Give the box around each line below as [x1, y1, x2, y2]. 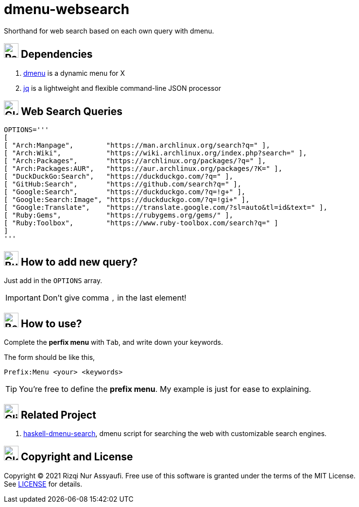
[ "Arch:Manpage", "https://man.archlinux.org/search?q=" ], [4, 141, 270, 150]
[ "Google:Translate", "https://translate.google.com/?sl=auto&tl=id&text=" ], [4, 203, 327, 212]
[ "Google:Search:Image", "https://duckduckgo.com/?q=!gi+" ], [4, 196, 250, 204]
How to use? [20, 317, 82, 330]
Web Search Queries [20, 105, 123, 118]
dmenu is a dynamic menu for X [23, 68, 125, 77]
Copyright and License [20, 451, 133, 463]
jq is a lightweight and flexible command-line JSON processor [23, 84, 222, 92]
